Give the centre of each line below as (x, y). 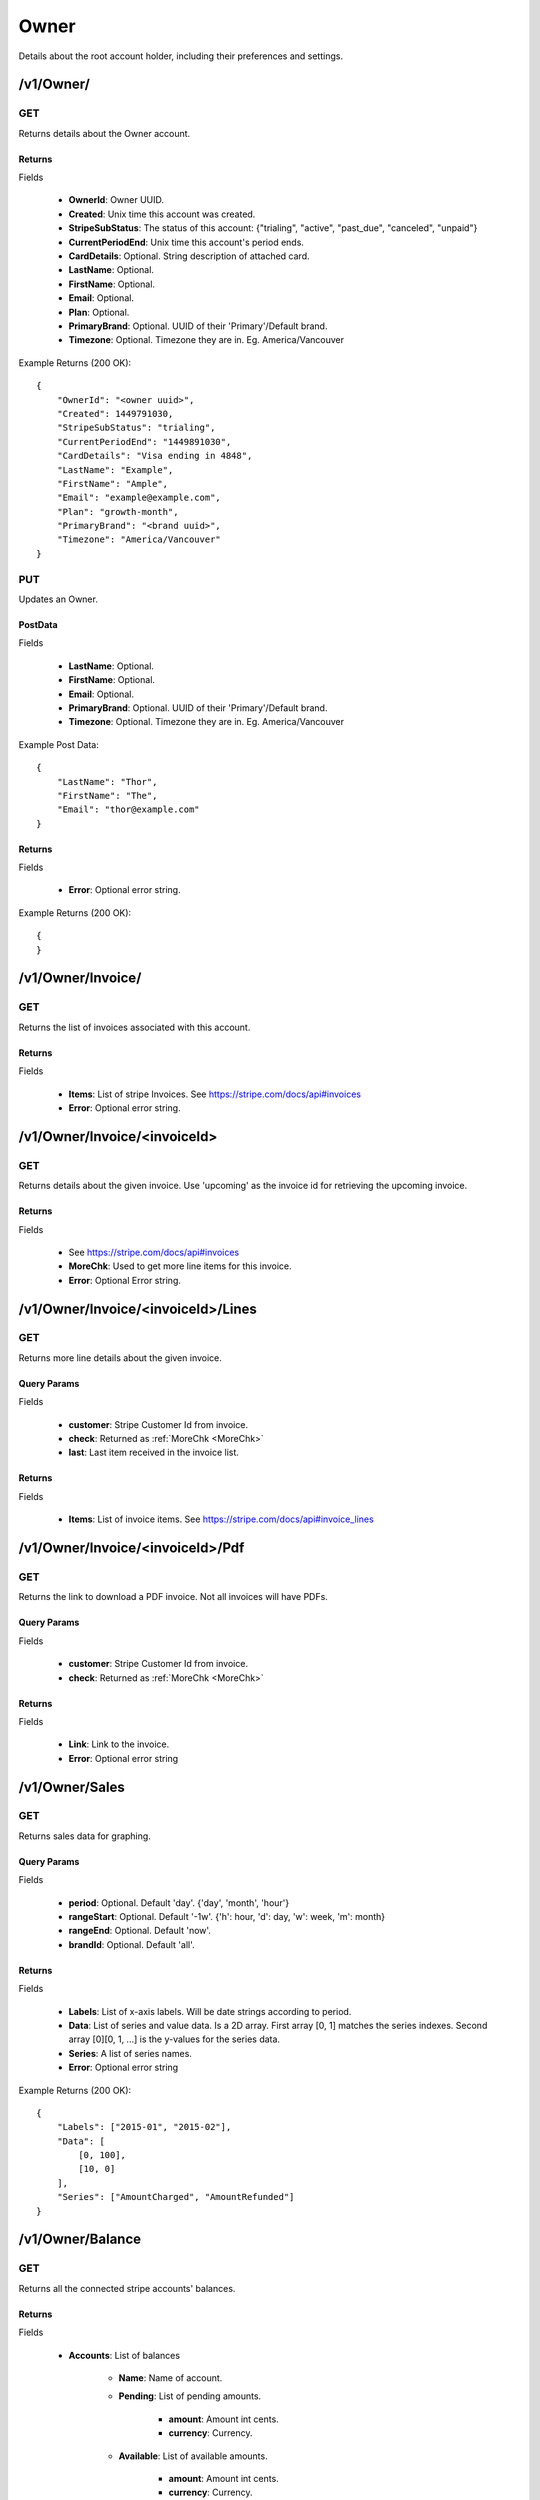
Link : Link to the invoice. (119, 1744)
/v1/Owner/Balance (80, 2239)
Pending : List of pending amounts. (190, 2396)
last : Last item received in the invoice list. (154, 1452)
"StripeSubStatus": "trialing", (136, 428)
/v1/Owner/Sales (71, 1786)
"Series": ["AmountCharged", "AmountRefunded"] (175, 2197)
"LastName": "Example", (115, 469)
